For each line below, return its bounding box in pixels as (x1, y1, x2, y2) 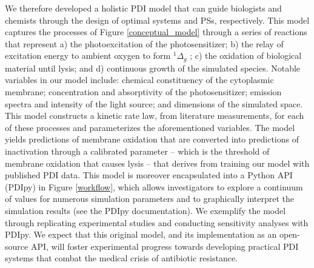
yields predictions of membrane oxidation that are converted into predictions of (5, 133, 299, 146)
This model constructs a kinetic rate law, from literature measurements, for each (5, 109, 304, 122)
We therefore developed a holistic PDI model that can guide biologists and (5, 2, 282, 14)
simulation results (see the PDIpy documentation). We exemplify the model (5, 204, 286, 216)
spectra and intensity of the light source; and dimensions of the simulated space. (5, 97, 303, 110)
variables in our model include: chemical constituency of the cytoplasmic (5, 73, 274, 86)
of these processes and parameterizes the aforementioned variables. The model (5, 121, 295, 133)
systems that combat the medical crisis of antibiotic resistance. (5, 252, 238, 264)
